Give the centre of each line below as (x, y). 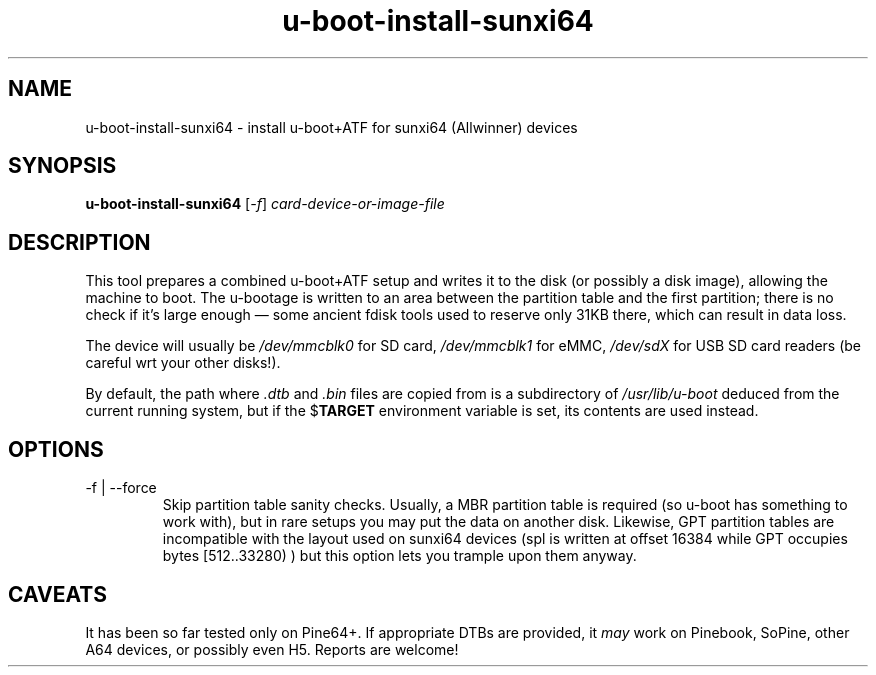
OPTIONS (56, 449)
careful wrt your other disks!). (183, 363)
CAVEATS (57, 594)
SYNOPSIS (62, 166)
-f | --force (121, 488)
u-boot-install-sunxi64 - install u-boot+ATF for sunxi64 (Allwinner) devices (331, 127)
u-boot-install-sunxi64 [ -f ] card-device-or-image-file (265, 204)
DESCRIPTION (79, 242)
